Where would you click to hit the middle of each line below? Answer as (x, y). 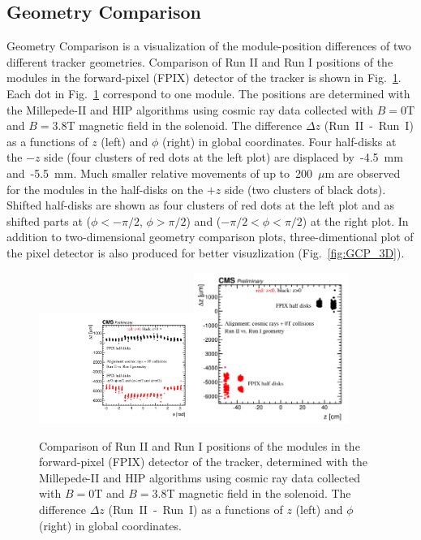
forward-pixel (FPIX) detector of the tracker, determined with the (204, 462)
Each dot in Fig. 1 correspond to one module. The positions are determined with (208, 93)
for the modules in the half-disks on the (105, 189)
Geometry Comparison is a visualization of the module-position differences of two (209, 46)
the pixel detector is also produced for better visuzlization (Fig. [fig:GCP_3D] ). (206, 252)
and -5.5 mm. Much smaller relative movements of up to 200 (160, 173)
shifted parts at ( (49, 220)
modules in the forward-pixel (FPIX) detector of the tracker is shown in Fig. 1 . (204, 78)
